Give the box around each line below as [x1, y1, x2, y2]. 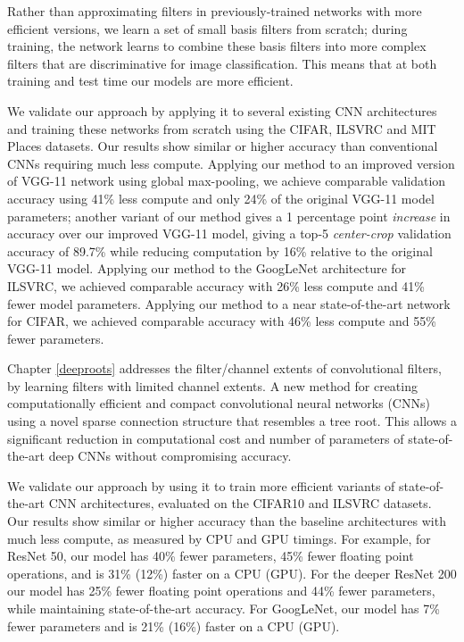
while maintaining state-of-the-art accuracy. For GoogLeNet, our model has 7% [7, 599, 440, 617]
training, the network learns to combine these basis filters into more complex [7, 37, 427, 55]
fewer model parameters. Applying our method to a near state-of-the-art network [7, 294, 451, 313]
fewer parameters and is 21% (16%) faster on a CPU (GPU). [7, 616, 340, 635]
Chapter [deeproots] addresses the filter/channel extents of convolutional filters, [7, 359, 442, 378]
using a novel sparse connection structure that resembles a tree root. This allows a [7, 412, 458, 430]
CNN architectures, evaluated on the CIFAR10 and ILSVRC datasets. [48, 494, 432, 513]
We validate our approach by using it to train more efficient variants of [7, 476, 395, 495]
